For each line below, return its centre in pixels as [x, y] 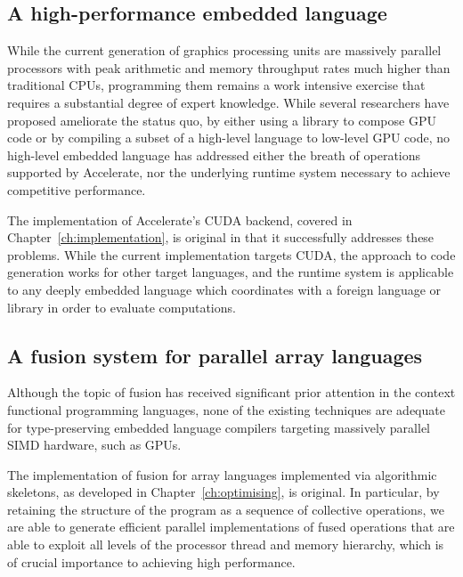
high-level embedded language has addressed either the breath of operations [214, 154]
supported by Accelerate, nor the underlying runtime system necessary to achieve [229, 172]
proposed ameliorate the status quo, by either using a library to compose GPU [222, 120]
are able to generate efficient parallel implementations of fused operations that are [231, 527]
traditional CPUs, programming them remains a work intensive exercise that [216, 85]
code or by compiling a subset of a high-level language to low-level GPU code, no [229, 138]
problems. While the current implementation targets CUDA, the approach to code [231, 254]
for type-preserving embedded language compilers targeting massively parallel [219, 427]
